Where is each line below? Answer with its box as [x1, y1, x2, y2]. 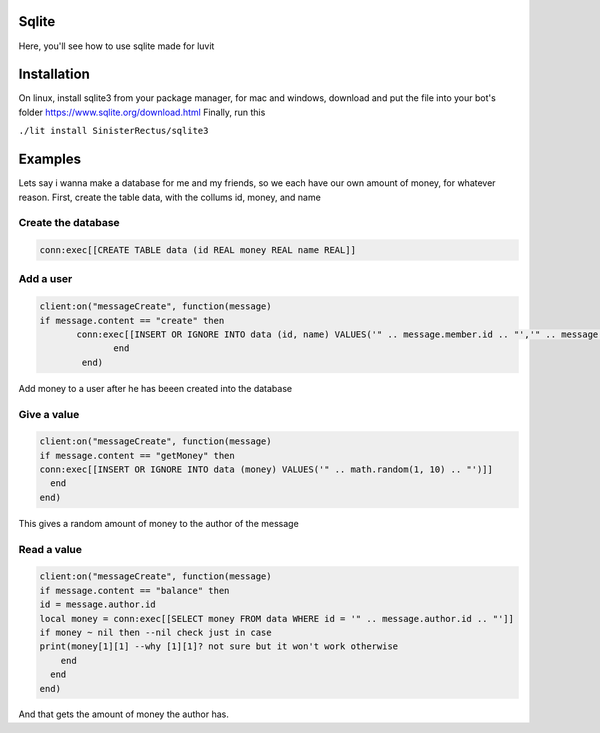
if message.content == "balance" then [39, 585, 230, 596]
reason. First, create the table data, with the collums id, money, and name [18, 191, 322, 203]
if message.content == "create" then [39, 315, 225, 326]
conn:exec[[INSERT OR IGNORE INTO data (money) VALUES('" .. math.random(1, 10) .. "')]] [39, 464, 494, 475]
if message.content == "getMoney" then [39, 450, 235, 461]
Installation [18, 66, 90, 83]
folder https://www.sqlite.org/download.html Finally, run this [18, 106, 266, 118]
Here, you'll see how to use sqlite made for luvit [18, 40, 215, 52]
